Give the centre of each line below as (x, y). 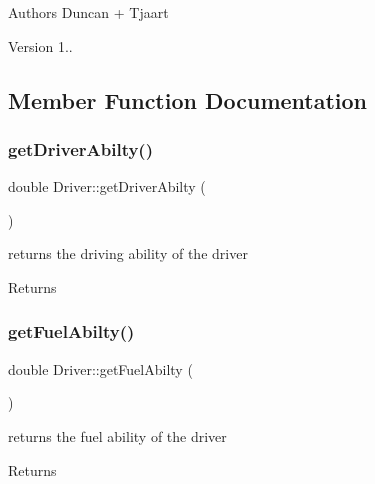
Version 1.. (40, 45)
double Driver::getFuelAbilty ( (100, 368)
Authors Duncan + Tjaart (88, 12)
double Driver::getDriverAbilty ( (107, 186)
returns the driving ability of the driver (128, 253)
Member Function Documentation (188, 99)
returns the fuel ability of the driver (117, 435)
